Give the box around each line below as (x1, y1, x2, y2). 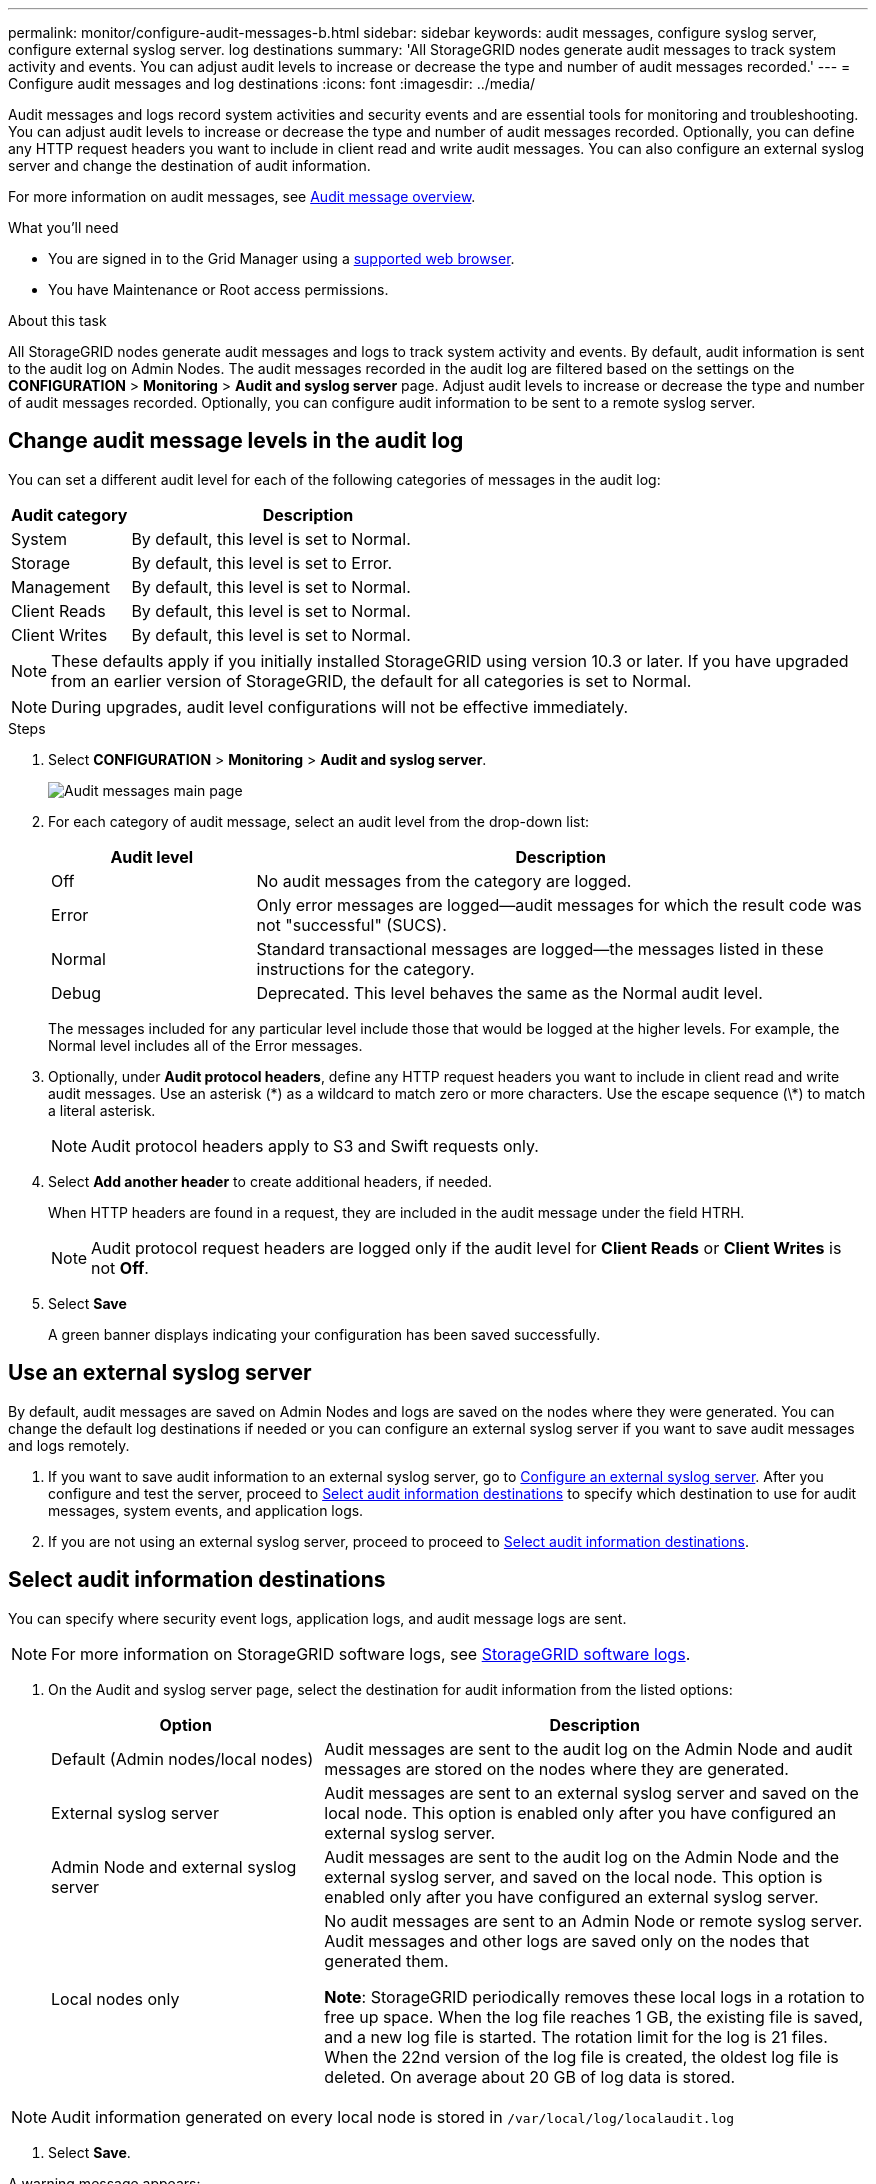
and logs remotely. (8, 1436, 130, 1454)
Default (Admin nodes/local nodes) (51, 1748, 314, 1769)
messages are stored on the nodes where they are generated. (324, 1758, 789, 1779)
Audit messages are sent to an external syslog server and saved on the (324, 1782, 859, 1803)
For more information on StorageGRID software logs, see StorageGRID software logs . (51, 1643, 691, 1664)
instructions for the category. (256, 958, 475, 979)
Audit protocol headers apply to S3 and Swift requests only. (91, 1135, 539, 1156)
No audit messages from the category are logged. (256, 870, 632, 891)
